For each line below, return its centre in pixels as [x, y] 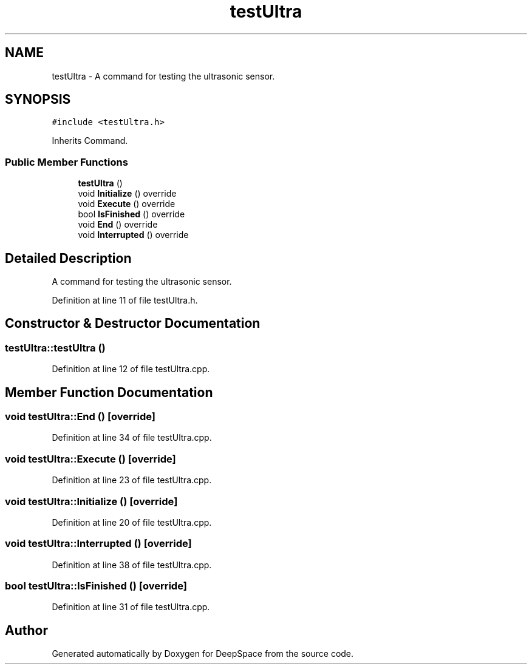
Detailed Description [68, 258]
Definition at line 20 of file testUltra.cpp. [132, 522]
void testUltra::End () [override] [80, 417]
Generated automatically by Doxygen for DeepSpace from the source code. [203, 654]
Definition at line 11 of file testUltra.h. [125, 301]
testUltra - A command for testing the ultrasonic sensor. [163, 76]
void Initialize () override [127, 194]
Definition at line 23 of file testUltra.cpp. [132, 480]
